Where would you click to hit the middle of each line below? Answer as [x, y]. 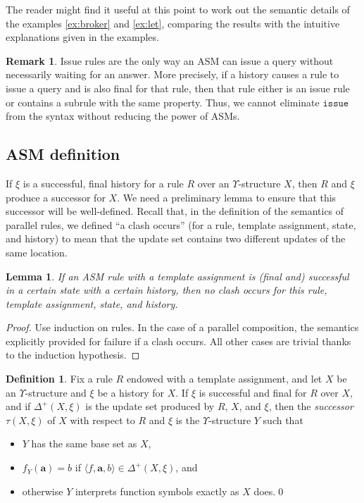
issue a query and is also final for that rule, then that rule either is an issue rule [178, 88]
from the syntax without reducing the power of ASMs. [123, 116]
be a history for [131, 392]
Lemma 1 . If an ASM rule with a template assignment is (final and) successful [177, 276]
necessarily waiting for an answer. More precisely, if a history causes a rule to [172, 74]
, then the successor [311, 406]
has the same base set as [84, 443]
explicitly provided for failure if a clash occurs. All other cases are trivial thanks [178, 341]
